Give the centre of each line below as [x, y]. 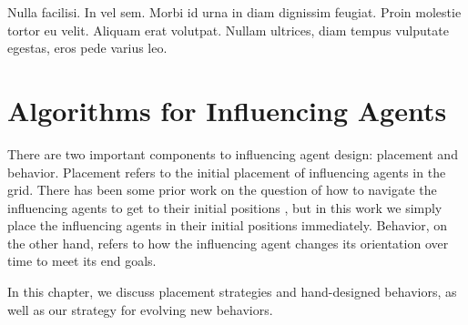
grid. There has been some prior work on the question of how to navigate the [222, 190]
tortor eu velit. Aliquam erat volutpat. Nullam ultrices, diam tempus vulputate [228, 30]
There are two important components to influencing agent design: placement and [233, 153]
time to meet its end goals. [82, 261]
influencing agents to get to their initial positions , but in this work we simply [225, 207]
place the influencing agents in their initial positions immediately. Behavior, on [228, 225]
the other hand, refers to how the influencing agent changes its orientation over [228, 243]
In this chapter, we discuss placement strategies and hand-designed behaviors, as [232, 292]
